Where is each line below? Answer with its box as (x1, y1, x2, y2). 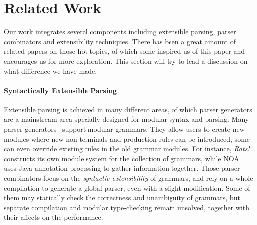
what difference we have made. (4, 65, 97, 76)
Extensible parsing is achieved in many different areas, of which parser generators (4, 104, 252, 114)
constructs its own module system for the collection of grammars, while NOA (4, 153, 239, 163)
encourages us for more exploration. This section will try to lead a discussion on (4, 55, 248, 66)
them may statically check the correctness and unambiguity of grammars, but (4, 192, 240, 203)
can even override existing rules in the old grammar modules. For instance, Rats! (4, 143, 250, 154)
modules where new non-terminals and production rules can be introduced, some (4, 133, 250, 144)
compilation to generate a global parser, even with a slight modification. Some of (4, 182, 250, 193)
